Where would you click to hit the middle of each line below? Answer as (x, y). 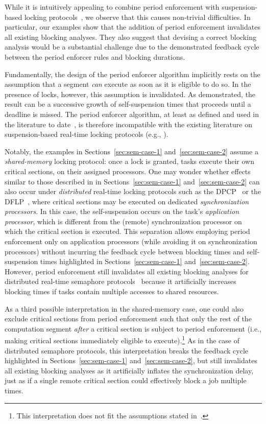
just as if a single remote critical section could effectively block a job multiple (126, 380)
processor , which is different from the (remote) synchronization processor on (123, 221)
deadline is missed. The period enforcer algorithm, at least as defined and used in (132, 114)
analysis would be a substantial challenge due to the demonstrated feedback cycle (132, 47)
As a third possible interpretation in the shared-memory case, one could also (124, 308)
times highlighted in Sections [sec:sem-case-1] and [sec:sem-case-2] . (145, 261)
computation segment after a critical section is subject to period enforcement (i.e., (133, 328)
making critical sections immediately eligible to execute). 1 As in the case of (122, 340)
